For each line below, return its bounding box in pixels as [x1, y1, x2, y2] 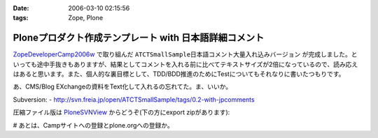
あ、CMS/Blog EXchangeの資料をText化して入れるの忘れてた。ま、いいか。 [13, 82, 232, 91]
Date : [13, 4, 29, 12]
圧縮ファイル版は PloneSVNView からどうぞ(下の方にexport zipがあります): [13, 108, 230, 116]
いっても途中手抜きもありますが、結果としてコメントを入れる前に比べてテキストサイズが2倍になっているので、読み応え [13, 60, 358, 68]
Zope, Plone [68, 14, 104, 22]
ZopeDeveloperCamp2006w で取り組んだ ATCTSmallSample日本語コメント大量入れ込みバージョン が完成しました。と [13, 50, 358, 59]
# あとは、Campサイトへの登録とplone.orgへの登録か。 [13, 121, 174, 129]
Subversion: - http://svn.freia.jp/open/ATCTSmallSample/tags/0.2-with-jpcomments [13, 95, 255, 104]
